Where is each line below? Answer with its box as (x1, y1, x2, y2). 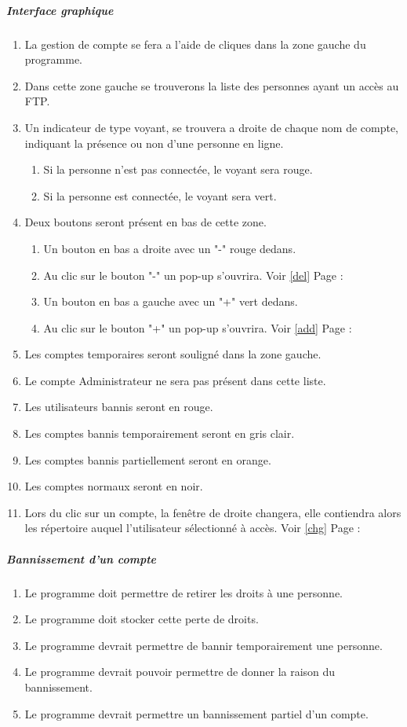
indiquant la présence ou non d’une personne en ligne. (24, 134, 284, 151)
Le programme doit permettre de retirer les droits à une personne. (24, 584, 343, 600)
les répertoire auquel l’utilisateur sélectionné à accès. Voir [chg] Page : (24, 520, 361, 536)
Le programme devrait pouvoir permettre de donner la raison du (24, 663, 336, 680)
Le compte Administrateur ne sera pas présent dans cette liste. (24, 372, 326, 388)
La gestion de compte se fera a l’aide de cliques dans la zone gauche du (24, 35, 366, 52)
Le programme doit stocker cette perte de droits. (24, 611, 259, 627)
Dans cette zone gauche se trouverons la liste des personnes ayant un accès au (24, 77, 399, 94)
